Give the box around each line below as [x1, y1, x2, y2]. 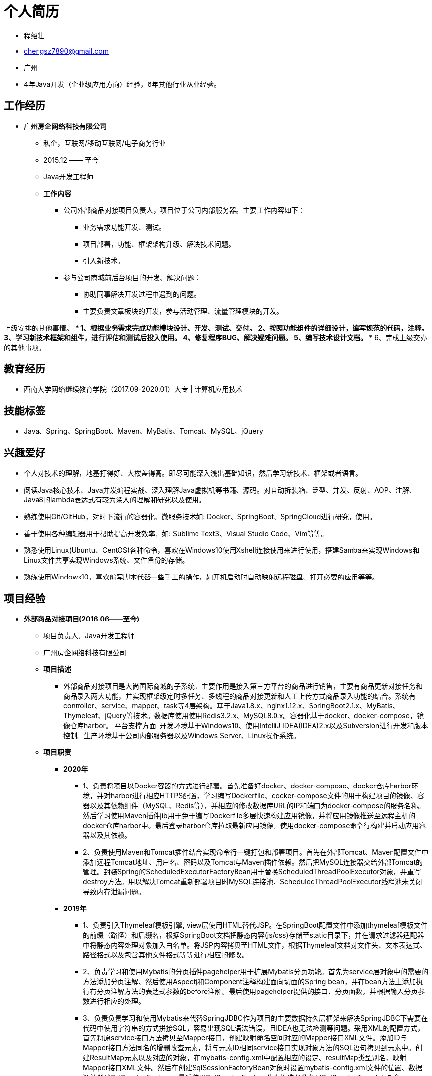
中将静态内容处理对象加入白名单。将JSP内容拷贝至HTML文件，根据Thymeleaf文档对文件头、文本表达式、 [83, 940, 427, 949]
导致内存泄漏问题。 [83, 887, 145, 896]
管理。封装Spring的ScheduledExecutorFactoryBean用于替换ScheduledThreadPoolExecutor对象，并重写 [83, 867, 421, 876]
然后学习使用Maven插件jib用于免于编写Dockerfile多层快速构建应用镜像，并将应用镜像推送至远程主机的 [83, 811, 416, 820]
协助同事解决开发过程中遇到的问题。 [83, 290, 200, 298]
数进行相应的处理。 [83, 996, 145, 1005]
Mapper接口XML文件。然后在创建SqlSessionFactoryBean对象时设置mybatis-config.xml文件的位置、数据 [83, 1063, 423, 1072]
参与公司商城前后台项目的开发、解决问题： [63, 273, 201, 282]
